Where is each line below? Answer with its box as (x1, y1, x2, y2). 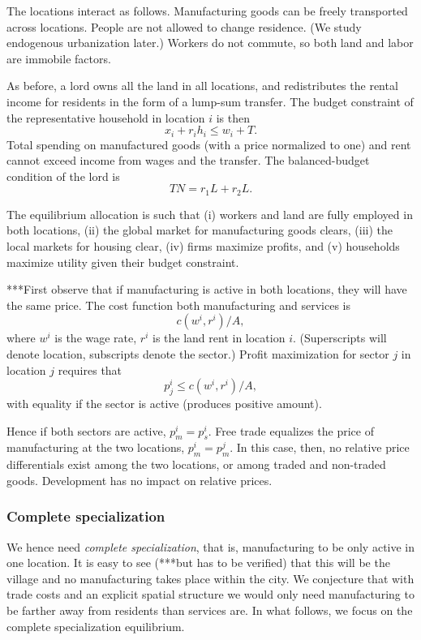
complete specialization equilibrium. (6, 617, 185, 634)
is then (216, 109, 250, 126)
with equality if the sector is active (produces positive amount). (6, 394, 322, 411)
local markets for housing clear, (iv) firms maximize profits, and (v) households (6, 238, 400, 255)
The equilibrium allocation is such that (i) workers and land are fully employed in (6, 205, 413, 222)
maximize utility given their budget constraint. (6, 253, 239, 270)
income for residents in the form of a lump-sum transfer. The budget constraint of (6, 92, 414, 110)
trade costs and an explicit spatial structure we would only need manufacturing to (6, 586, 415, 603)
